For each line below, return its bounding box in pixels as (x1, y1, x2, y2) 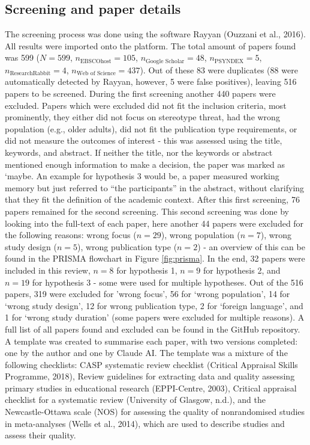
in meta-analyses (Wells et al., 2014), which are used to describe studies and (5, 417, 285, 429)
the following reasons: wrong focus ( (5, 229, 137, 241)
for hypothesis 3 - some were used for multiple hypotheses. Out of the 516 (32, 275, 303, 288)
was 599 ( (5, 51, 40, 64)
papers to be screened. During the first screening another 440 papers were (5, 87, 276, 100)
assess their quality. (5, 429, 76, 441)
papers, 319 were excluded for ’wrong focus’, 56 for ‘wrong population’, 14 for (5, 287, 290, 300)
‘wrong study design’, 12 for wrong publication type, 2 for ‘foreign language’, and (5, 299, 303, 311)
